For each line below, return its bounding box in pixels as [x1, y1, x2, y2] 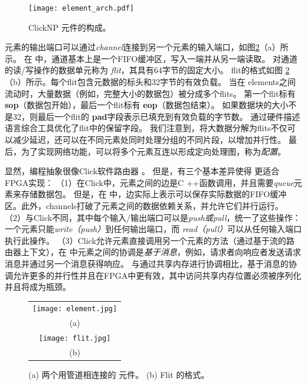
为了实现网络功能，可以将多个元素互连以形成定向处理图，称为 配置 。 [21, 145, 286, 157]
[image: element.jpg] [32, 305, 117, 314]
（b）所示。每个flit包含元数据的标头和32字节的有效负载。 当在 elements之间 [5, 76, 296, 88]
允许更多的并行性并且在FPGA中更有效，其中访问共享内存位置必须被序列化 [12, 269, 302, 281]
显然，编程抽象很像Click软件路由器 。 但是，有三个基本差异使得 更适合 [5, 165, 280, 177]
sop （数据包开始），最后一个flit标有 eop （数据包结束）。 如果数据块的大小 [5, 99, 289, 111]
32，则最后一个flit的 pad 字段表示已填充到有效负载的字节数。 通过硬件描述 [12, 110, 301, 122]
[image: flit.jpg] [38, 334, 111, 343]
